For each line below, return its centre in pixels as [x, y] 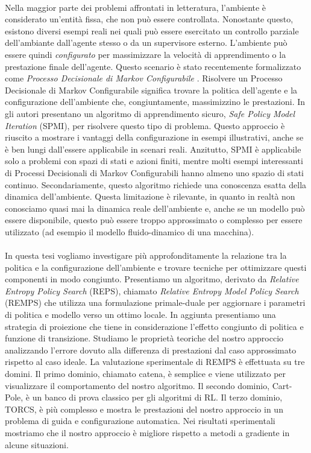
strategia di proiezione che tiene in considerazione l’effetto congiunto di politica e [154, 326]
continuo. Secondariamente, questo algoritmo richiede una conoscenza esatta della [156, 184]
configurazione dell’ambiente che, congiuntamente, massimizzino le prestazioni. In [155, 102]
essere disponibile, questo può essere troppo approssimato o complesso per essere [154, 220]
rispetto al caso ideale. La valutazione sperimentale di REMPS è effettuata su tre [155, 362]
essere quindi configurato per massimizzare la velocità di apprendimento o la [146, 54]
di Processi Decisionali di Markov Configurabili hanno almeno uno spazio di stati [154, 172]
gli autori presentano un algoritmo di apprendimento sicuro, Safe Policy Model [150, 113]
